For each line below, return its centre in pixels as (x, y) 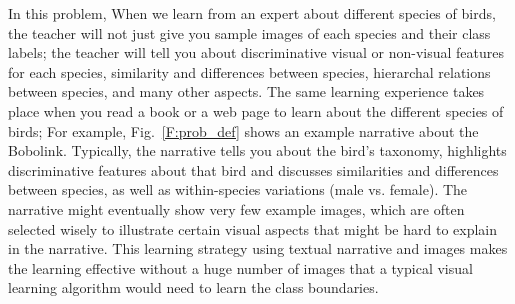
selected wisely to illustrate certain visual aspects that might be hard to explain (253, 228)
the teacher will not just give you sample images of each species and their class (249, 32)
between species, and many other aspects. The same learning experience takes (246, 91)
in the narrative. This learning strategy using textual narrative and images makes (258, 248)
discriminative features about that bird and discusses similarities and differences (253, 169)
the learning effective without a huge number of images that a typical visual (240, 267)
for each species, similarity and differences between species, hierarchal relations (249, 71)
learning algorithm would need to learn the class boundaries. (193, 287)
